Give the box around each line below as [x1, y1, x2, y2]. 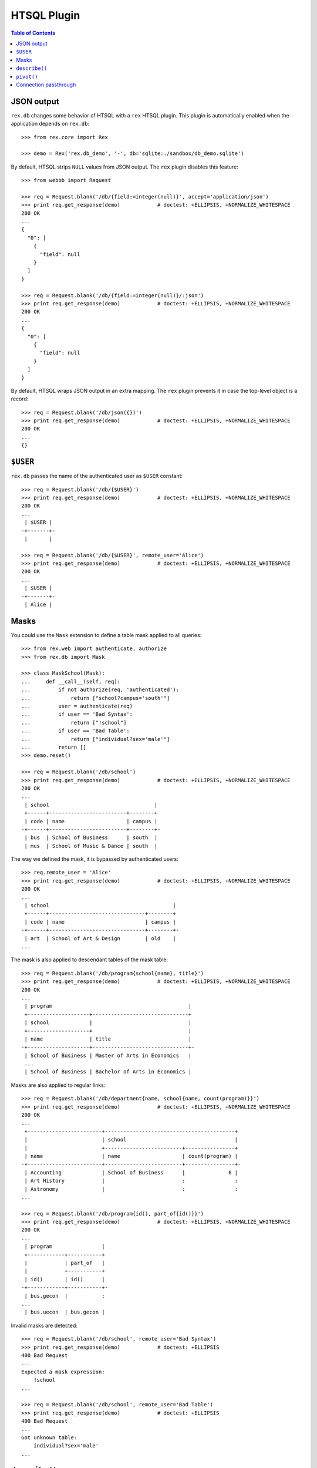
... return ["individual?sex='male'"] [21, 736, 170, 742]
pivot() [16, 73, 38, 80]
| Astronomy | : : [24, 1186, 238, 1192]
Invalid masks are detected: [11, 1322, 77, 1329]
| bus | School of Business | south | [24, 834, 158, 841]
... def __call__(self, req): [21, 678, 120, 685]
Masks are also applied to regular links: [11, 1081, 106, 1089]
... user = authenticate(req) [21, 703, 133, 710]
